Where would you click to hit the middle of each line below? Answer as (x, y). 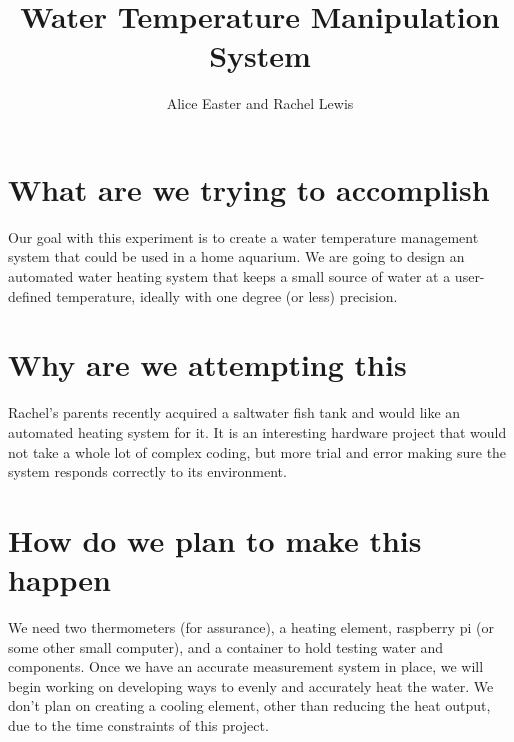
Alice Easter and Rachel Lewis (260, 103)
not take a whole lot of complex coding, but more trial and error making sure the (257, 451)
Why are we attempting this (207, 364)
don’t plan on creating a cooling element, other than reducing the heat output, (249, 705)
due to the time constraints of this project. (138, 725)
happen (59, 579)
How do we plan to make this (215, 539)
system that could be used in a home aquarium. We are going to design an (236, 256)
